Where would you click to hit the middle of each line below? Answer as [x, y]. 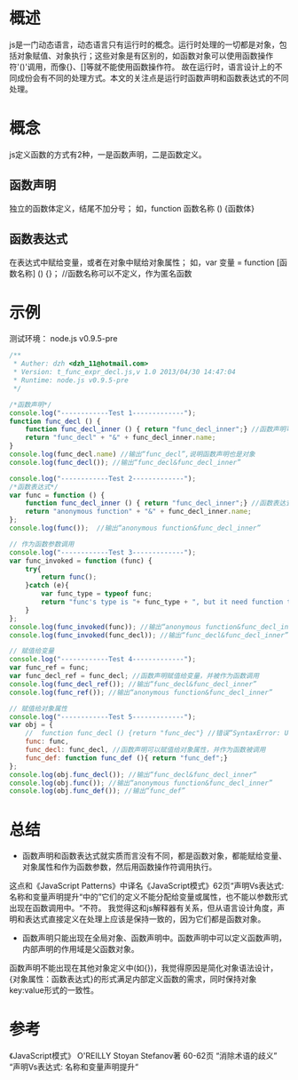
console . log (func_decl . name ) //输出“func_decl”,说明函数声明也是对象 [132, 454]
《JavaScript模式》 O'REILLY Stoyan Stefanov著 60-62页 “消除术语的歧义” [143, 1056]
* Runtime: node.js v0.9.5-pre [71, 380]
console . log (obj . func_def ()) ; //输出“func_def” [98, 791]
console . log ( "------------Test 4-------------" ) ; [103, 660]
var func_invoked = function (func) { [81, 561]
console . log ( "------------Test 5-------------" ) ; [103, 716]
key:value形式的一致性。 [54, 990]
